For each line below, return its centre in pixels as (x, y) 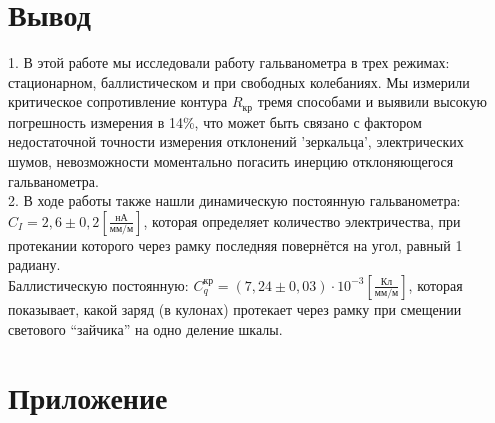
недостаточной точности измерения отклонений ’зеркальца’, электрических (236, 141)
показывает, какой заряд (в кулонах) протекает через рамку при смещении (235, 308)
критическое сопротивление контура (118, 101)
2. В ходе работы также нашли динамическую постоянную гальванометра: (234, 200)
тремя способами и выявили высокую (372, 101)
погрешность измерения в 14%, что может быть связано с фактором (215, 121)
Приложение (88, 397)
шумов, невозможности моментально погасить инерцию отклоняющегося (231, 160)
